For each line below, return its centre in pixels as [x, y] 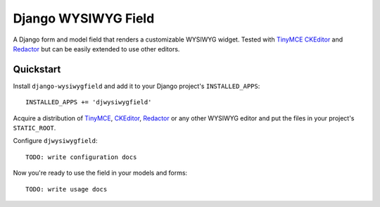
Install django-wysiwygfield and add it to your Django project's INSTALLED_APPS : [137, 86]
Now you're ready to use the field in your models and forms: [100, 173]
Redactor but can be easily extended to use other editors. [96, 49]
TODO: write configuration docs [81, 157]
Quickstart [37, 69]
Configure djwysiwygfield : [55, 141]
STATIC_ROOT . [34, 128]
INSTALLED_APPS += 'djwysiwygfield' [89, 102]
